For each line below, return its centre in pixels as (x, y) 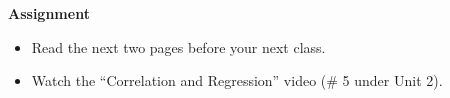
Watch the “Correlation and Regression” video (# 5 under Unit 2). (237, 80)
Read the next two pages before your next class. (178, 46)
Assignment (49, 13)
